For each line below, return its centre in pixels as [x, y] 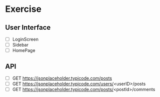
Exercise [23, 9]
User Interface [28, 27]
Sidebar [20, 45]
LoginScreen [25, 39]
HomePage [24, 50]
